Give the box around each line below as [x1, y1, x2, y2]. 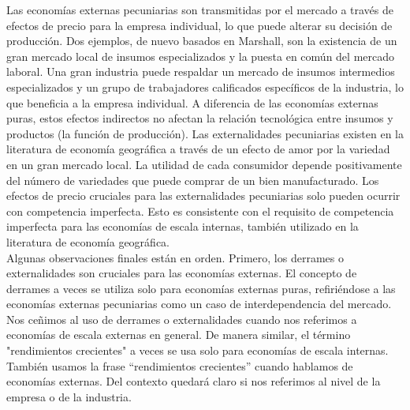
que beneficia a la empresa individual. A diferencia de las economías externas [6, 94, 378, 111]
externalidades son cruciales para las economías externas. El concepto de [6, 265, 357, 281]
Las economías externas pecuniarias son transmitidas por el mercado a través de [6, 2, 393, 17]
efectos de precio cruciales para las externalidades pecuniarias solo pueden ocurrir [6, 187, 401, 204]
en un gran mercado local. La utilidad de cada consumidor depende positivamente [6, 156, 402, 172]
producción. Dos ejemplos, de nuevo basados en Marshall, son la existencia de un [6, 32, 397, 49]
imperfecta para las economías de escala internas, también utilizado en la [6, 218, 359, 235]
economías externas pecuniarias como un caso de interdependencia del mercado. [6, 295, 392, 312]
